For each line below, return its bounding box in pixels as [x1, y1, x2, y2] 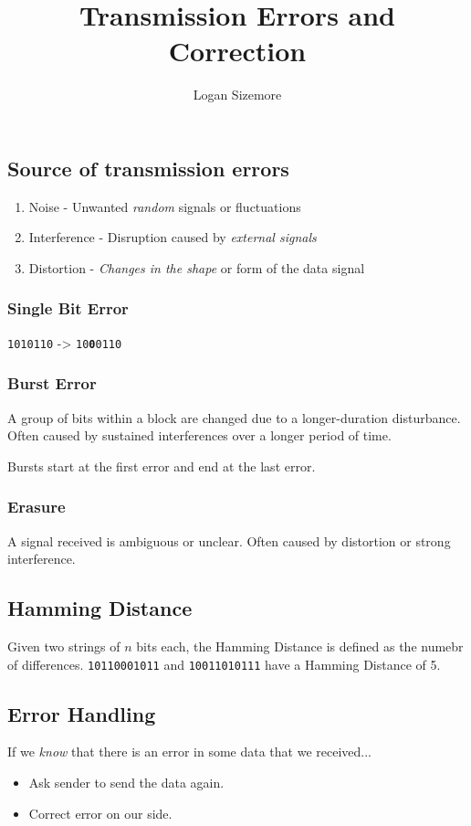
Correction [168, 32, 307, 69]
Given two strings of [7, 636, 120, 655]
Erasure [7, 495, 66, 518]
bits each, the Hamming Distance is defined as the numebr [136, 636, 464, 655]
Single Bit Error [7, 297, 129, 320]
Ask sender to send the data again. [28, 773, 225, 792]
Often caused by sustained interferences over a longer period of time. [7, 426, 392, 445]
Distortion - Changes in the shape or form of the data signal [28, 258, 365, 277]
